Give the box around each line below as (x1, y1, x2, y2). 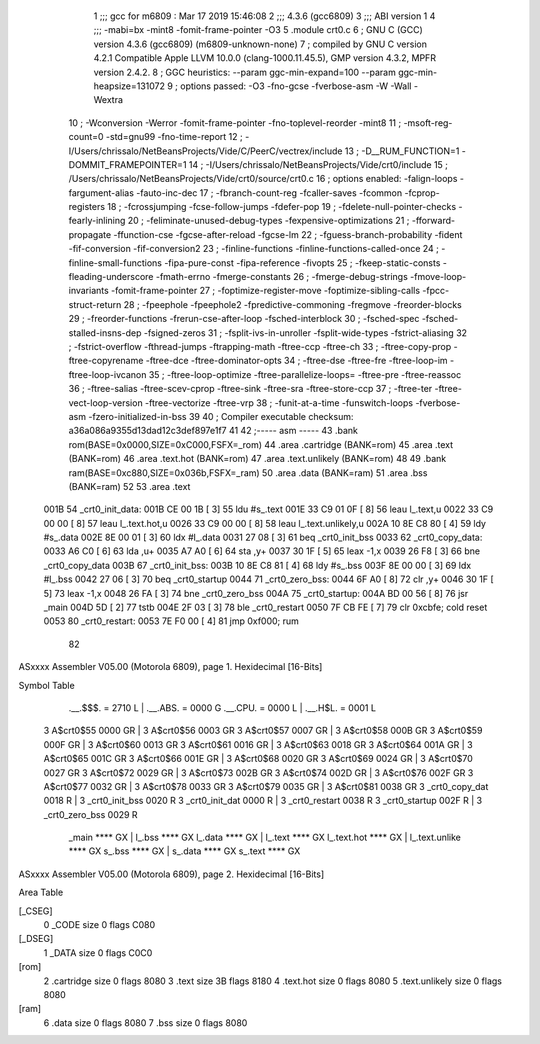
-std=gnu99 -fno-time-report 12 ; (105, 131, 244, 143)
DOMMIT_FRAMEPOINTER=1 (68, 158, 187, 170)
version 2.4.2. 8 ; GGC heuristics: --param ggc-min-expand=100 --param (93, 66, 397, 78)
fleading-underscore (68, 271, 154, 283)
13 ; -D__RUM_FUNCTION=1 (344, 145, 460, 157)
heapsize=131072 (93, 80, 165, 92)
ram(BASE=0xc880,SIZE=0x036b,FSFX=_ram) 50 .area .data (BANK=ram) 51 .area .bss (68, 466, 428, 479)
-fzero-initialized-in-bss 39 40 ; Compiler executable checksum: (88, 410, 354, 422)
